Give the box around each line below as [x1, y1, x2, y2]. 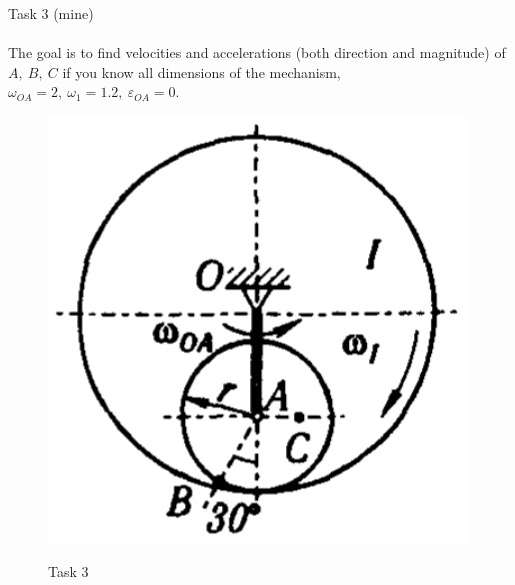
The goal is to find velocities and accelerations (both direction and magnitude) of [8, 42, 506, 63]
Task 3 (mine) [8, 3, 94, 23]
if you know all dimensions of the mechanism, [62, 61, 341, 82]
